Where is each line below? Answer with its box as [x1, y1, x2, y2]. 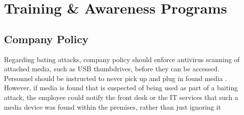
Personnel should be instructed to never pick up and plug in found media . [4, 73, 227, 83]
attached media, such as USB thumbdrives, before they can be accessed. [4, 64, 220, 74]
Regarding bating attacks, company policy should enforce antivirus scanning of [4, 54, 240, 64]
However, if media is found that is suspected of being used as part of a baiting [4, 82, 238, 93]
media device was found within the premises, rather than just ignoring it [4, 101, 221, 112]
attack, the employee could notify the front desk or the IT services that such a [4, 92, 238, 102]
